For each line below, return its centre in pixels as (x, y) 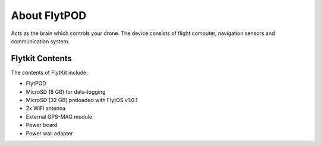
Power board (42, 125)
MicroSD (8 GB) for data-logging (66, 91)
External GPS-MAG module (59, 116)
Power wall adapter (50, 133)
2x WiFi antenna (46, 108)
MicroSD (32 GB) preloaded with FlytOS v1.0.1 (82, 100)
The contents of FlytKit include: (50, 72)
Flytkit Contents (42, 58)
